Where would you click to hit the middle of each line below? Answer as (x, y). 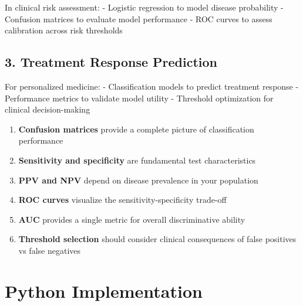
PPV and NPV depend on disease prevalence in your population (138, 180)
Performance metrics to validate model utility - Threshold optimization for (139, 98)
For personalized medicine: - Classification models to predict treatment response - (152, 86)
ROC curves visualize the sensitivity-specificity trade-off (122, 200)
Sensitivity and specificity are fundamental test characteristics (137, 160)
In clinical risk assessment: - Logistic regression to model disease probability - (144, 7)
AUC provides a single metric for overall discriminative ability (132, 219)
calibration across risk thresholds (64, 30)
